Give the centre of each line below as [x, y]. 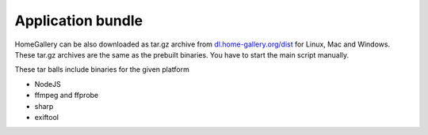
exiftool [47, 117]
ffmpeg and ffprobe [67, 96]
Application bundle [78, 21]
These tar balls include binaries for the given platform [102, 69]
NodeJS [48, 84]
